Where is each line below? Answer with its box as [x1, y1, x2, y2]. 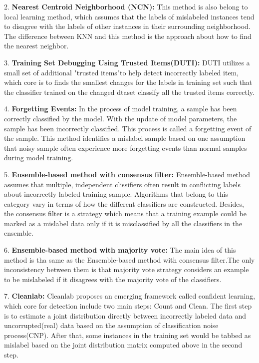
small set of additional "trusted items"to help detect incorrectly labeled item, [4, 67, 239, 77]
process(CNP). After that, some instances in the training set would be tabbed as [4, 330, 251, 340]
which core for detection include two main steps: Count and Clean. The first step [4, 301, 252, 311]
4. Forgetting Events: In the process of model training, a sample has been [4, 103, 237, 114]
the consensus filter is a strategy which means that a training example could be [4, 208, 247, 219]
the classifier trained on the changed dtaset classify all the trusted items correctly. [4, 86, 255, 97]
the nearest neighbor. [4, 40, 69, 51]
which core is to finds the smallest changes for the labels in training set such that [4, 77, 253, 87]
